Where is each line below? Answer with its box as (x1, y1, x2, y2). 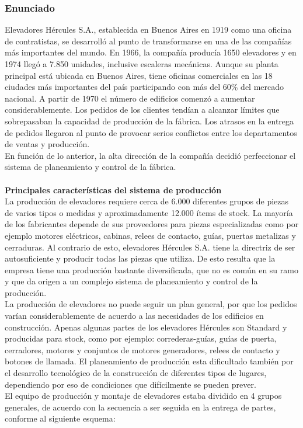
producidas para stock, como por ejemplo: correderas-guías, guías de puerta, (5, 332, 277, 345)
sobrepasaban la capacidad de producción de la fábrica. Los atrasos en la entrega (5, 114, 294, 127)
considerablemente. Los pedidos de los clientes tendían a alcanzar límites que (5, 103, 280, 116)
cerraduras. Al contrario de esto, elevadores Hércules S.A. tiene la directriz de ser (5, 241, 295, 253)
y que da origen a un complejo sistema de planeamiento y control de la (5, 275, 258, 287)
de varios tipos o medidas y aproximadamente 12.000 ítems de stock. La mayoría (5, 206, 293, 218)
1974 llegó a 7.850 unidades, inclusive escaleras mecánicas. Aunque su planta (5, 58, 278, 69)
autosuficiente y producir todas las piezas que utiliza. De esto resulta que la (5, 252, 276, 265)
